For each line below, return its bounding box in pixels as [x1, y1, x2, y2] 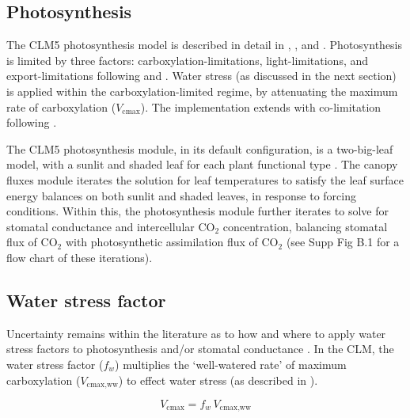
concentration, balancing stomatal [222, 218, 388, 234]
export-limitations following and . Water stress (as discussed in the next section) [6, 67, 397, 84]
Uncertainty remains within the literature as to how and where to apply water [6, 325, 386, 341]
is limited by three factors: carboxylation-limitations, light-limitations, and [6, 51, 369, 68]
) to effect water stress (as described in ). [118, 371, 318, 388]
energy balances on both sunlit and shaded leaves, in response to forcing [6, 187, 356, 203]
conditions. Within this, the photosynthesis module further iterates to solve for [6, 203, 389, 219]
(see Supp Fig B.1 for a [286, 234, 400, 250]
